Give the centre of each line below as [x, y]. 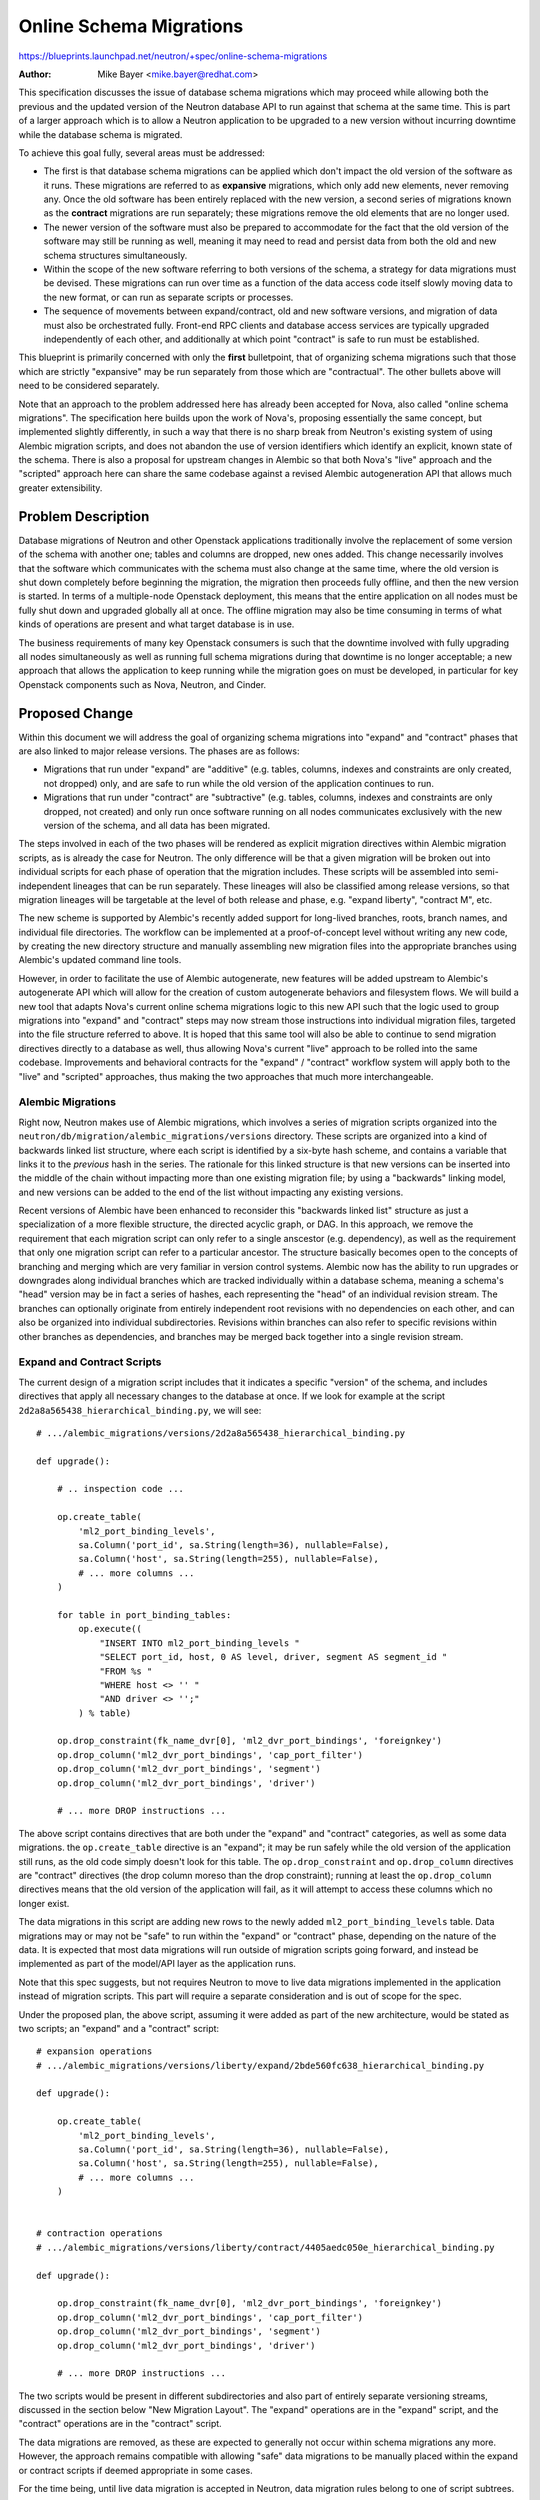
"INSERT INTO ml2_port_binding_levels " [199, 1643]
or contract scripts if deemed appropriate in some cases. [136, 2470]
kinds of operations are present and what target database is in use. [156, 624]
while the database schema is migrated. [100, 134]
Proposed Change [76, 713]
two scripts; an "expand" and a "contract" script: [119, 2028]
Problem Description [84, 516]
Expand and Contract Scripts [90, 1362]
